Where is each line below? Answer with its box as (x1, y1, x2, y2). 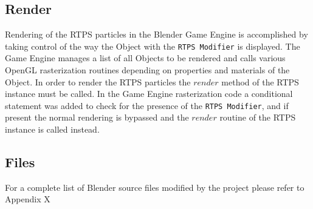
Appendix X (5, 193, 50, 205)
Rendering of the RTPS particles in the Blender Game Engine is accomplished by (5, 28, 308, 41)
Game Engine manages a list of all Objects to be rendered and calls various (5, 51, 286, 64)
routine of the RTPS (219, 111, 296, 124)
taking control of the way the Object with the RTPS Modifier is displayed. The (5, 39, 300, 52)
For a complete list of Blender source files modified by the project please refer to (5, 181, 304, 193)
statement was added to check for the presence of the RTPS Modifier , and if (5, 99, 289, 111)
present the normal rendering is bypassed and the (5, 111, 189, 124)
